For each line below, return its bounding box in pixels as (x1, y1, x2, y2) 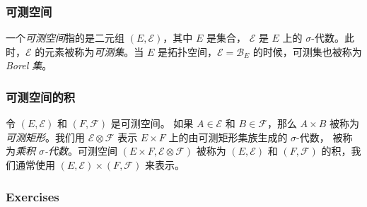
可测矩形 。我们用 (6, 129, 85, 144)
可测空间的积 (6, 88, 76, 105)
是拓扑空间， (157, 44, 217, 59)
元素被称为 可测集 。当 (45, 44, 144, 59)
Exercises (6, 187, 59, 205)
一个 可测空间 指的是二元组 (6, 30, 124, 45)
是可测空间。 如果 (110, 116, 194, 131)
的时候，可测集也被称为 (252, 44, 362, 59)
